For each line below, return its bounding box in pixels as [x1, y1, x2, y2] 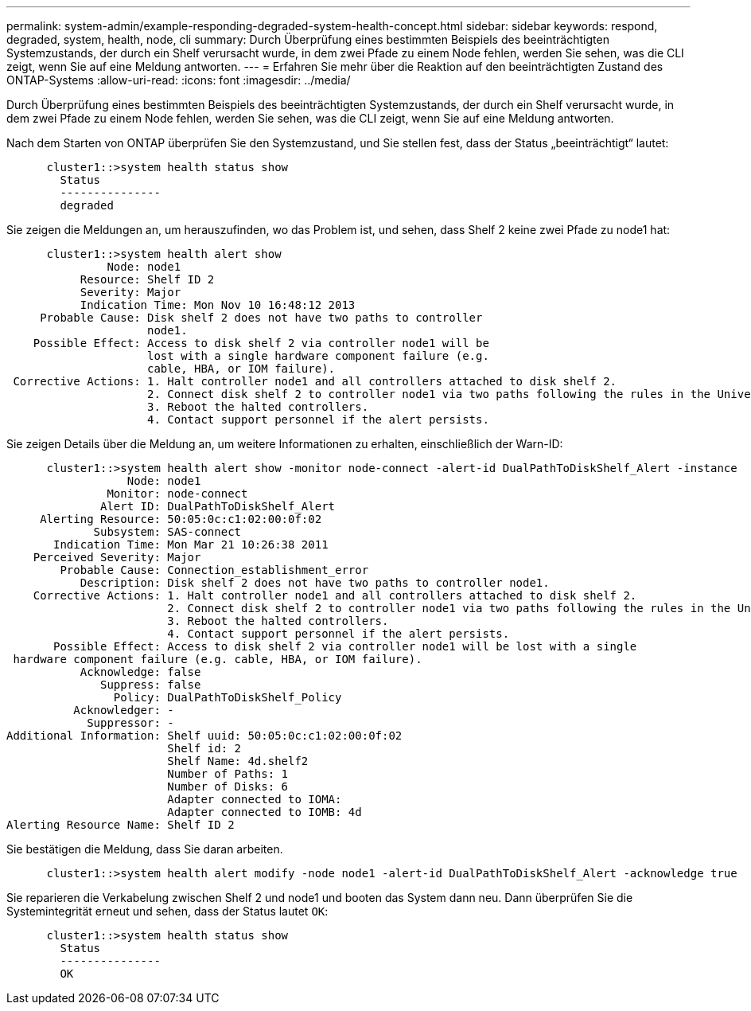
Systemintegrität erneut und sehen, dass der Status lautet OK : [6, 904, 329, 918]
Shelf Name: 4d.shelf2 [167, 755, 309, 767]
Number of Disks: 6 [167, 780, 289, 793]
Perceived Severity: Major [33, 551, 201, 564]
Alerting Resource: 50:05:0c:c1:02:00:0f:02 [40, 513, 322, 525]
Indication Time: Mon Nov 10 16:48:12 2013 [80, 299, 356, 311]
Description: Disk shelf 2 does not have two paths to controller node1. [80, 576, 550, 589]
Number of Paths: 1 [167, 767, 289, 780]
